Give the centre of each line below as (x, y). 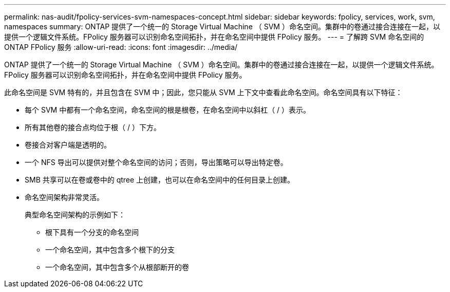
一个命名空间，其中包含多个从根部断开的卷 (117, 267)
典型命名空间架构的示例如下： (75, 215)
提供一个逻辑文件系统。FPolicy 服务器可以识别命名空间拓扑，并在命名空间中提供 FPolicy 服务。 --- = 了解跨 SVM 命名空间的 (214, 37)
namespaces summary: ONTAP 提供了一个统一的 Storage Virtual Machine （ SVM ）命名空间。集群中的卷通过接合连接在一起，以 (222, 26)
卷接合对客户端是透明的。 (68, 145)
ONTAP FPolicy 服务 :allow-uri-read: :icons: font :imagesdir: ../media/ (121, 47)
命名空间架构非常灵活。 (64, 197)
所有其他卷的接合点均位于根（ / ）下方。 (93, 127)
